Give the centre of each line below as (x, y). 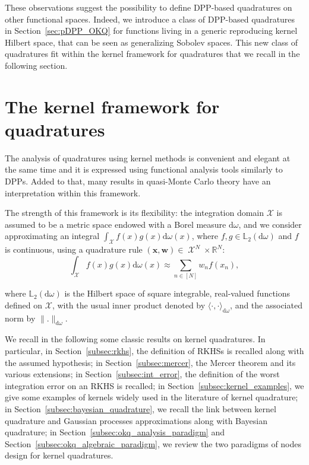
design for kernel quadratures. (59, 455)
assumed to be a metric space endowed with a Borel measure (116, 224)
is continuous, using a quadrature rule (74, 249)
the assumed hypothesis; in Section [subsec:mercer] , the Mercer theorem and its (150, 362)
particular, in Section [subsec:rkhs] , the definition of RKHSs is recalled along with (154, 350)
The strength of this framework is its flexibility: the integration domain (135, 213)
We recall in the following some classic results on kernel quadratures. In (135, 339)
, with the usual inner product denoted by (129, 305)
